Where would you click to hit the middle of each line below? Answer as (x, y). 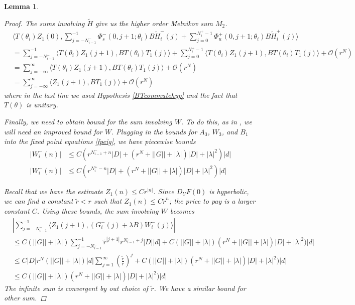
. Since (164, 191)
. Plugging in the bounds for (154, 131)
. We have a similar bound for (200, 288)
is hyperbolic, (229, 191)
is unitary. (42, 105)
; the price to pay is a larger (212, 201)
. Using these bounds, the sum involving (98, 211)
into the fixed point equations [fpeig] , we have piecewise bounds (100, 141)
